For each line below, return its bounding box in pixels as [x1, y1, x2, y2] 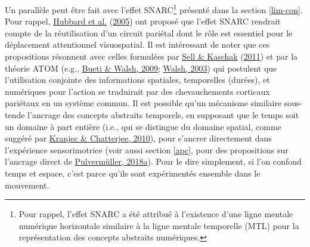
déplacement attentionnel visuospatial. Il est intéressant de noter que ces [5, 38, 270, 51]
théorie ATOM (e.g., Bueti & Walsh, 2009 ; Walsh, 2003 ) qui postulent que [5, 61, 277, 74]
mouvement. [5, 178, 49, 191]
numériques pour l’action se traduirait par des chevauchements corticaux [5, 85, 270, 97]
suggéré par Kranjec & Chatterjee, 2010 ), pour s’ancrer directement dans [5, 132, 272, 144]
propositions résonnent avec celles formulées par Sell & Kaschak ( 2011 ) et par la [5, 50, 298, 63]
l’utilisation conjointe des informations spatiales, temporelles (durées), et [5, 73, 270, 86]
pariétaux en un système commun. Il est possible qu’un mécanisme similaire [5, 97, 282, 109]
